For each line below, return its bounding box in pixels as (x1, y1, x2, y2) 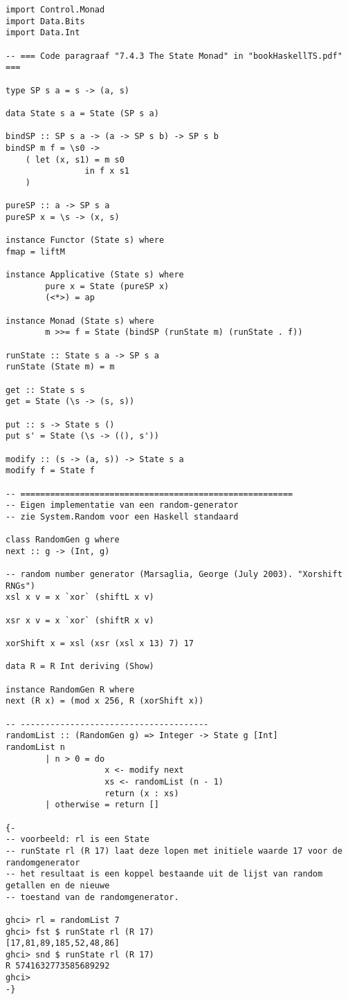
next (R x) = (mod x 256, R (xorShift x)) (6, 696, 204, 706)
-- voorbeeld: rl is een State (6, 834, 149, 845)
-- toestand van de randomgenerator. (6, 892, 179, 902)
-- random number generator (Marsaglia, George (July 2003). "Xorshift (6, 569, 342, 580)
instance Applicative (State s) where (6, 270, 184, 280)
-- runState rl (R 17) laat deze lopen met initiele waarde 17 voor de (6, 845, 342, 856)
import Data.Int (6, 28, 80, 38)
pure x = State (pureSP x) (45, 281, 170, 291)
